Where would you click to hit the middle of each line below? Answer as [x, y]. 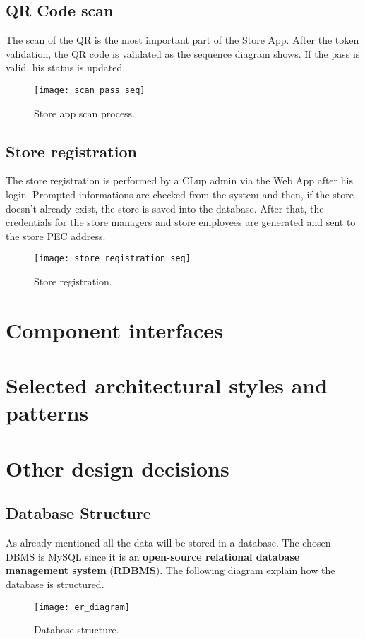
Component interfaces [114, 329]
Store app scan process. [85, 113]
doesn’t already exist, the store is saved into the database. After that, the [165, 208]
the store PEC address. [56, 235]
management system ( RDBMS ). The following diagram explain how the [170, 570]
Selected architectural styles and [167, 385]
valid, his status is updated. [66, 67]
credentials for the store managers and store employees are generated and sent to [181, 222]
